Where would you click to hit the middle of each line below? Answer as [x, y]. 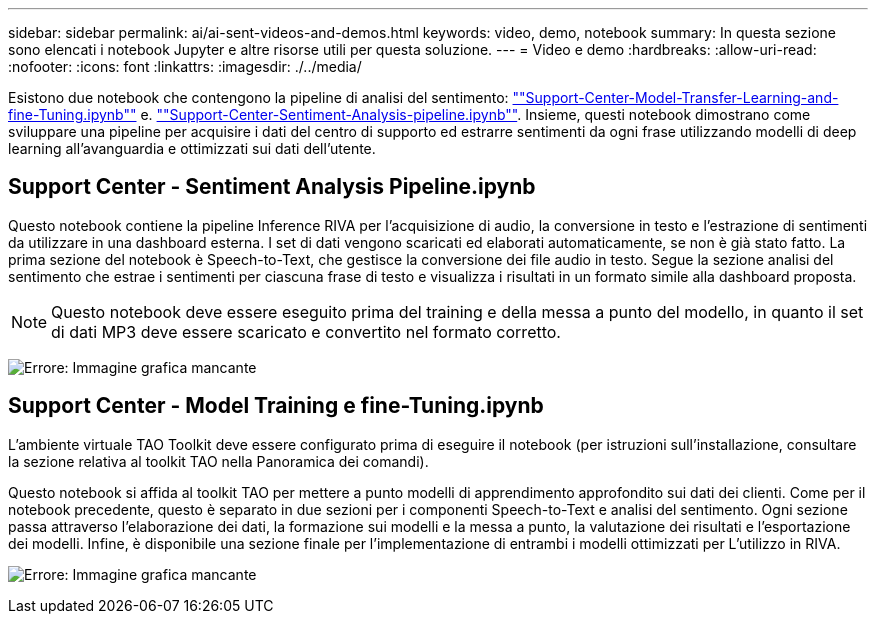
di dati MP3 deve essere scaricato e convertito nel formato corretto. [306, 331]
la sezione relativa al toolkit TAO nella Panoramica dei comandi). [218, 461]
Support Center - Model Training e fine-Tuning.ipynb [276, 406]
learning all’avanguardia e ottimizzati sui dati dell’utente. [192, 148]
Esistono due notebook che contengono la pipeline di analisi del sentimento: [258, 97]
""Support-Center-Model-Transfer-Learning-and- [675, 97]
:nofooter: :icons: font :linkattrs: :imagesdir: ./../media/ [185, 66]
